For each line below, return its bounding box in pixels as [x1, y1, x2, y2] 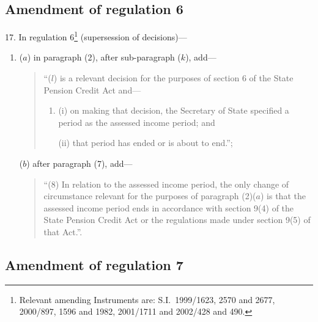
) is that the [260, 189, 306, 202]
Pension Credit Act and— [43, 83, 141, 96]
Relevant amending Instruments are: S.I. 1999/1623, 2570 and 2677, [19, 293, 275, 306]
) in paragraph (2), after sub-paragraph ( [27, 51, 181, 64]
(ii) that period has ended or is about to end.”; [58, 136, 233, 149]
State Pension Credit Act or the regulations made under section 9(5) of [43, 213, 311, 226]
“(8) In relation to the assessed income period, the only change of [43, 177, 289, 190]
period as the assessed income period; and [58, 115, 215, 128]
